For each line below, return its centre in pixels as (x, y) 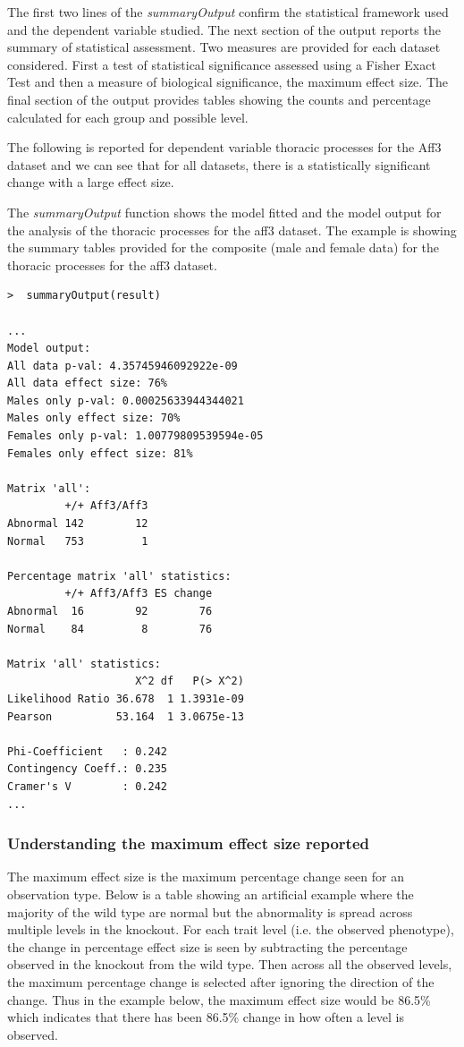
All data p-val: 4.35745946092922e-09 (122, 366)
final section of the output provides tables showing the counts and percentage (219, 99)
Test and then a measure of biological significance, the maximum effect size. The (228, 82)
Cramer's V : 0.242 (87, 786)
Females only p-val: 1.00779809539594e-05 (135, 436)
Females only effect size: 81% (100, 453)
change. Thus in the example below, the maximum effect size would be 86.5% (219, 999)
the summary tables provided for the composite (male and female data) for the (223, 247)
